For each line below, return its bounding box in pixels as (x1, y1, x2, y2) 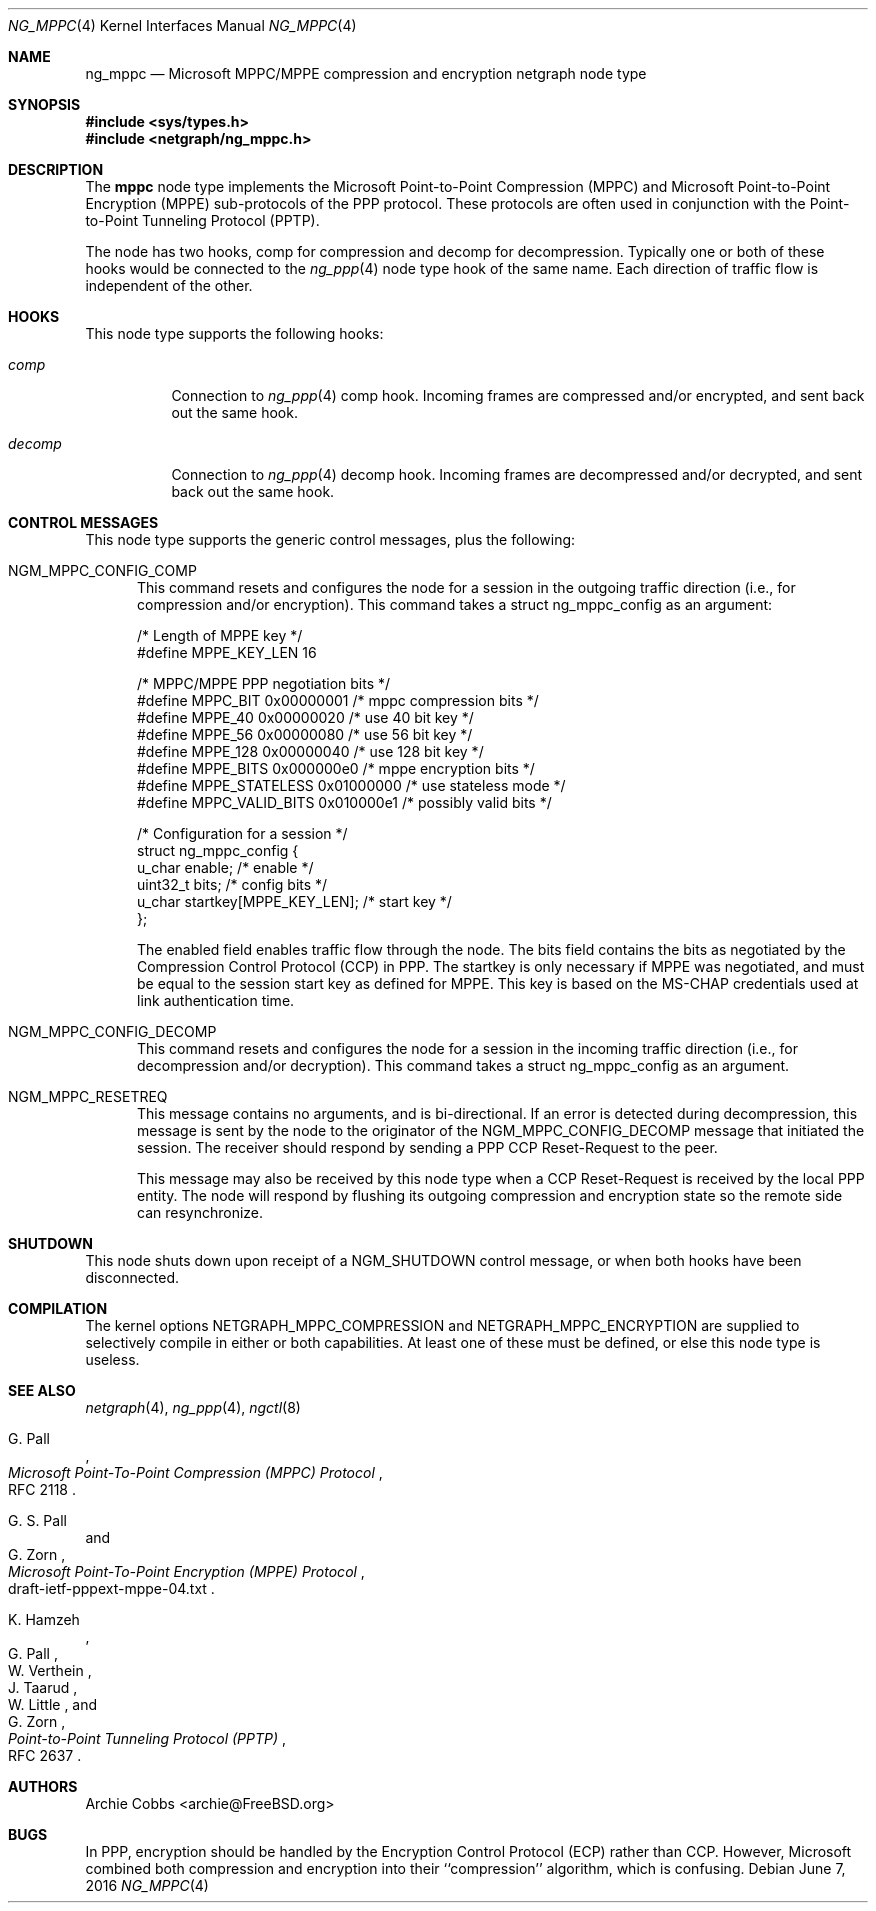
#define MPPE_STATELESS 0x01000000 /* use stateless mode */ (137, 777, 566, 794)
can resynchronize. (137, 1204, 264, 1221)
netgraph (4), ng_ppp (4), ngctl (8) (85, 1399, 301, 1416)
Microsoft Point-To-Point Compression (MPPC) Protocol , (8, 1464, 383, 1481)
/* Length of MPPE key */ (137, 627, 303, 644)
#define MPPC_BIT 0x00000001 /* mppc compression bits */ (137, 692, 539, 709)
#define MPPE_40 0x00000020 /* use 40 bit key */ (137, 709, 474, 726)
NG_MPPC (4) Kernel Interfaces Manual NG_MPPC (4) (8, 17, 357, 34)
